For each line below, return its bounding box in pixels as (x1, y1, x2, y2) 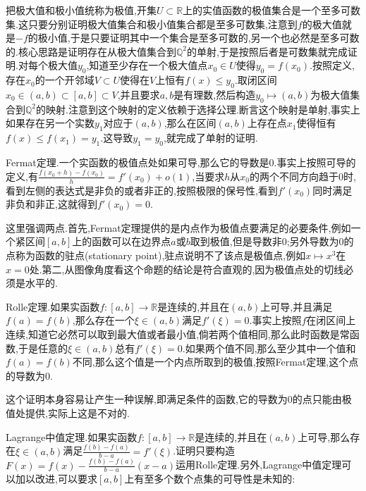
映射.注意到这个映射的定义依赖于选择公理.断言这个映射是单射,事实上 (46, 101, 360, 116)
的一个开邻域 (35, 73, 94, 87)
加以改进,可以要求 (15, 471, 97, 486)
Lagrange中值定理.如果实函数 (6, 429, 138, 444)
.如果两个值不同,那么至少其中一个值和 (182, 340, 356, 355)
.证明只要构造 (173, 443, 236, 458)
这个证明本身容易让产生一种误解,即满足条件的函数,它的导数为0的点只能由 (6, 392, 342, 406)
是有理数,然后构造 (173, 87, 256, 101)
